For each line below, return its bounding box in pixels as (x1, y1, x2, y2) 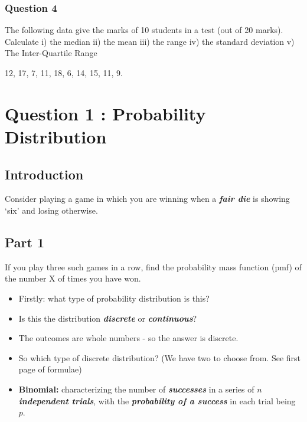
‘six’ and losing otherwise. (5, 204, 98, 216)
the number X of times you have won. (5, 272, 141, 284)
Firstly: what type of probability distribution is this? (18, 292, 210, 304)
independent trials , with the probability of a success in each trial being (18, 394, 296, 407)
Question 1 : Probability (5, 101, 206, 125)
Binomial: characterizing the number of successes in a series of (18, 382, 254, 395)
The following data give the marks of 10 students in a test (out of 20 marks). (5, 24, 283, 36)
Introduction (5, 165, 84, 183)
